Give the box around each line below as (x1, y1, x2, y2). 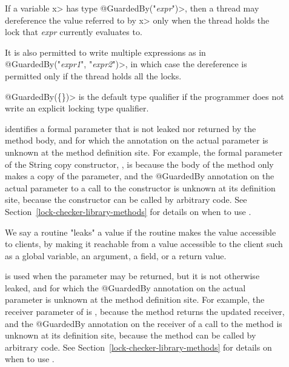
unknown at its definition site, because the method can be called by (5, 329, 256, 342)
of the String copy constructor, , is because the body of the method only (5, 157, 274, 170)
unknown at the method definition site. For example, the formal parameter (5, 145, 283, 158)
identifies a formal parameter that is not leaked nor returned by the (5, 122, 256, 134)
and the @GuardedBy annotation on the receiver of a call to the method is (5, 317, 282, 329)
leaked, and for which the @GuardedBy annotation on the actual (5, 281, 246, 294)
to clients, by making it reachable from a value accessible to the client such (5, 237, 283, 250)
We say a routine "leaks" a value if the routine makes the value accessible (5, 225, 276, 238)
